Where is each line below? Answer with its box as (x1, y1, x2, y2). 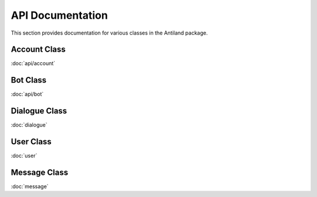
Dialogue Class (11, 106, 68, 116)
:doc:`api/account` (11, 60, 56, 67)
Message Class (11, 167, 69, 177)
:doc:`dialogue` (11, 121, 48, 128)
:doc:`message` (11, 183, 49, 190)
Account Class (11, 45, 66, 55)
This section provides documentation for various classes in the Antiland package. (11, 29, 208, 36)
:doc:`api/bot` (11, 91, 44, 98)
